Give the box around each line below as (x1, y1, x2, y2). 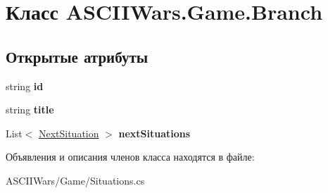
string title (6, 102, 54, 117)
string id (6, 78, 44, 93)
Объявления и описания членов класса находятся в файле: (6, 149, 255, 164)
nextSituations (118, 125, 191, 140)
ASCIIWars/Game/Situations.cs (6, 173, 145, 187)
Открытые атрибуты (6, 45, 149, 67)
